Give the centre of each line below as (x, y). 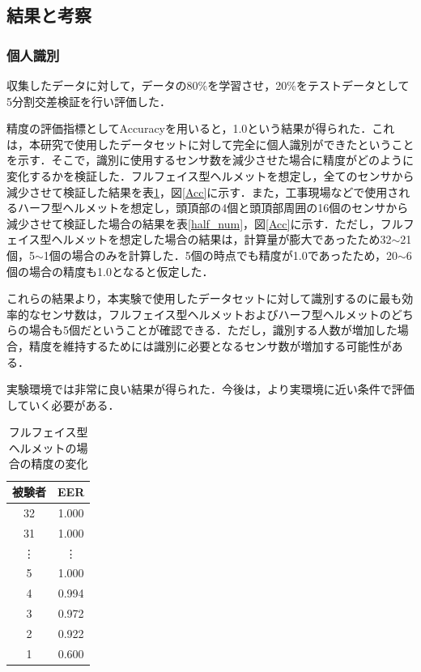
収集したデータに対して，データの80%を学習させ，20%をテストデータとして (208, 85)
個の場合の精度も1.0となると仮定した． (110, 271)
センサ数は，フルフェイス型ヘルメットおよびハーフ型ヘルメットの (215, 314)
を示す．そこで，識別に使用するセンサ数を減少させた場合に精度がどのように (210, 160)
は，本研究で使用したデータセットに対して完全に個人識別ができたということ (210, 144)
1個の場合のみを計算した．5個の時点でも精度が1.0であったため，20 (220, 255)
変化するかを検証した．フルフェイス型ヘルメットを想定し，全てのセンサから (210, 175)
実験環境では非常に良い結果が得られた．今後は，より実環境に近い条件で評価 (210, 389)
